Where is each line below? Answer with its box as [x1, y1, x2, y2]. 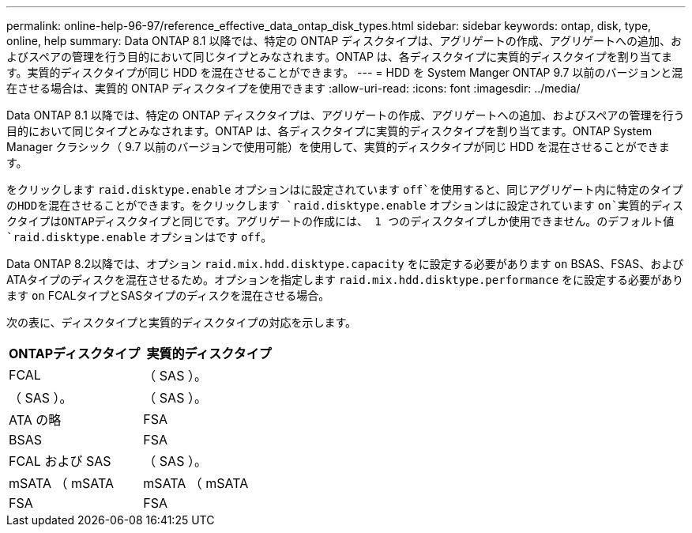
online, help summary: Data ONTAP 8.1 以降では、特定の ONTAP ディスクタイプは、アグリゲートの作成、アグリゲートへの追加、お [6, 34, 683, 47]
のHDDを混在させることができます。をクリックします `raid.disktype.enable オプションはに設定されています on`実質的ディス [6, 198, 684, 212]
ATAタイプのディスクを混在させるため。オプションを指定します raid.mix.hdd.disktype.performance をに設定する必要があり [6, 273, 684, 286]
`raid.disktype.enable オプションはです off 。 [6, 230, 273, 244]
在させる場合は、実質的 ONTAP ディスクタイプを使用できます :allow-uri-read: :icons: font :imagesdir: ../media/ [6, 81, 581, 95]
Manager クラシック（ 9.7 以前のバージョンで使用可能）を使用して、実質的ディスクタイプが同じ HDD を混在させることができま [6, 140, 670, 153]
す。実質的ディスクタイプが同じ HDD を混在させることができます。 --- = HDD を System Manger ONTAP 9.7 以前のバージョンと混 [6, 66, 683, 79]
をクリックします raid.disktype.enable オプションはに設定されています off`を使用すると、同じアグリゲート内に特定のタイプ [6, 183, 683, 196]
